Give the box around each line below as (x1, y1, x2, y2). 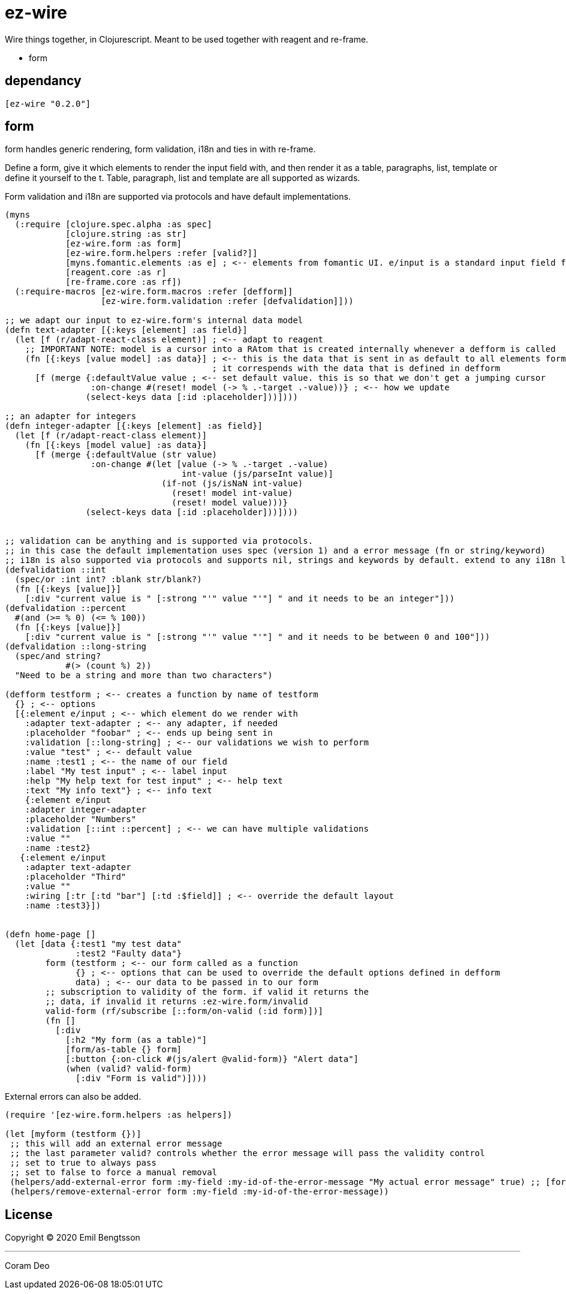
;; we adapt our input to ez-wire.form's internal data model (5, 315, 303, 326)
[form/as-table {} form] (65, 1045, 182, 1055)
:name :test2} (25, 843, 91, 853)
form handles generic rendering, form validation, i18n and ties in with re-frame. (5, 144, 316, 155)
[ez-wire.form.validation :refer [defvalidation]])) (101, 296, 354, 306)
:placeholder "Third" (25, 872, 127, 882)
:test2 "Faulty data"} (76, 949, 182, 959)
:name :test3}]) (25, 901, 101, 911)
